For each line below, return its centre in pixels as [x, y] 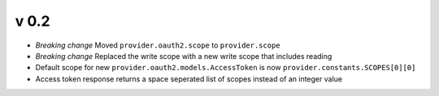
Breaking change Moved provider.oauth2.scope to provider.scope [158, 45]
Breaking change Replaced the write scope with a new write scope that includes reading [184, 56]
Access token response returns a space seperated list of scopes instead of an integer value [189, 79]
